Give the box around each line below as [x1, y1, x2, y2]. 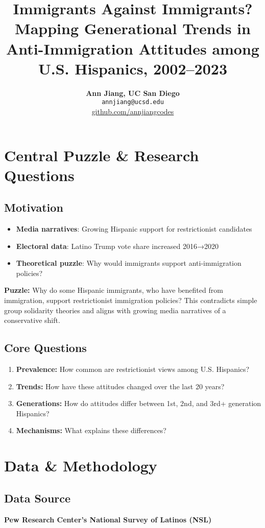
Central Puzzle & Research [4, 144, 199, 165]
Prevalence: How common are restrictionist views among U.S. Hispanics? [16, 364, 250, 374]
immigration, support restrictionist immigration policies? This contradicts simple [4, 295, 257, 306]
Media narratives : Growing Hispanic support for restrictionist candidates [16, 223, 252, 234]
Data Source [4, 490, 71, 506]
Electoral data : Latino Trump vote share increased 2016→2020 [16, 240, 219, 251]
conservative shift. [4, 315, 60, 325]
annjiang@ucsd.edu [102, 98, 164, 106]
